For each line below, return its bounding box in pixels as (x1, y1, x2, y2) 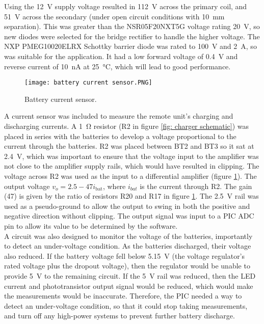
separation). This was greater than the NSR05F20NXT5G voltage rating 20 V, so (4, 21, 260, 32)
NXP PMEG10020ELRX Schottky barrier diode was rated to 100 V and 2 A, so (4, 41, 257, 51)
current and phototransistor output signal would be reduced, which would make (4, 280, 253, 291)
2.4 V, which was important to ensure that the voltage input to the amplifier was (4, 150, 259, 161)
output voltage (4, 180, 50, 191)
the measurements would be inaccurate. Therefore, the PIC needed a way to (4, 290, 242, 301)
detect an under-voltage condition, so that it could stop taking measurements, (4, 300, 248, 311)
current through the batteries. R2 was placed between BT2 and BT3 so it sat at (4, 141, 254, 151)
